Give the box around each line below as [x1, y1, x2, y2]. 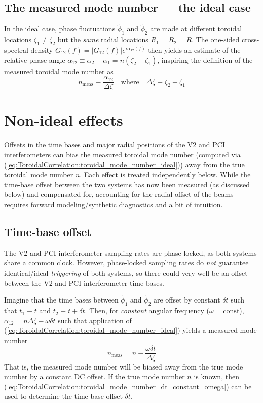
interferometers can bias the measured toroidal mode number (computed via [4, 149, 241, 159]
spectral [4, 45, 28, 55]
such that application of [58, 315, 132, 325]
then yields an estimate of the [148, 45, 241, 55]
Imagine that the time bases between [4, 294, 119, 305]
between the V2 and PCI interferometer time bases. [4, 277, 164, 288]
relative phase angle [4, 54, 65, 65]
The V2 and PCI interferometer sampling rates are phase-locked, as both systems [4, 247, 257, 258]
